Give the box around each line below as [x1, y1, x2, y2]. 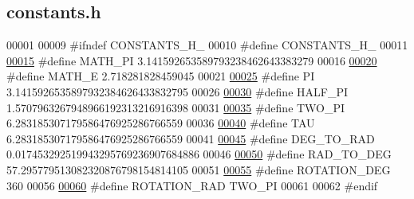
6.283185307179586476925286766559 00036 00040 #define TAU [6, 115, 315, 131]
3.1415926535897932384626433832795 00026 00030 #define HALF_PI [6, 83, 348, 99]
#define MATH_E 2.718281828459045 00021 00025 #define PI [6, 68, 315, 84]
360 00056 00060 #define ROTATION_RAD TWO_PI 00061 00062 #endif [6, 177, 378, 193]
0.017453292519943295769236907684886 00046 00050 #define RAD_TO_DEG [6, 146, 392, 162]
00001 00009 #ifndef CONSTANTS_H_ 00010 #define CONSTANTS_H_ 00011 [6, 37, 408, 53]
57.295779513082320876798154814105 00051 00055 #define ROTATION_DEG [6, 161, 391, 178]
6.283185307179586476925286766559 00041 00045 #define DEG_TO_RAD [6, 130, 375, 146]
